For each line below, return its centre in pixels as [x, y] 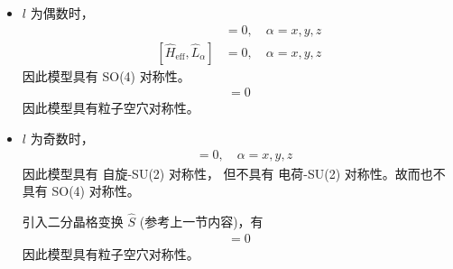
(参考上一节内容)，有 [201, 221]
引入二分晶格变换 [73, 221]
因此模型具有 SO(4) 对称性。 [106, 75]
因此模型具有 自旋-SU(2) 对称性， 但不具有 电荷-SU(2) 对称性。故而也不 [234, 173]
